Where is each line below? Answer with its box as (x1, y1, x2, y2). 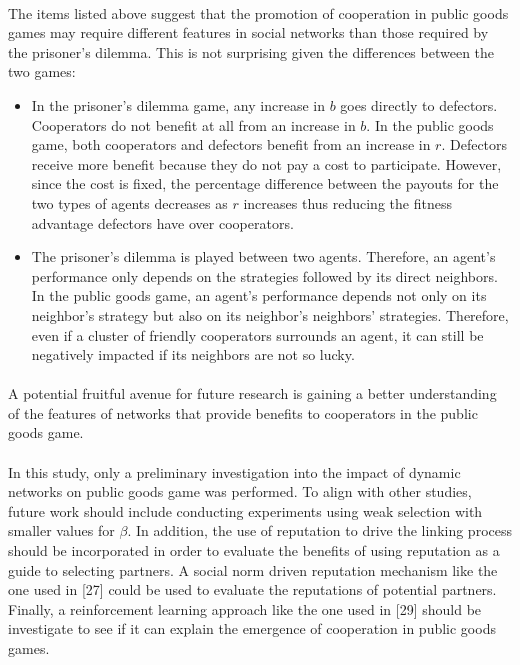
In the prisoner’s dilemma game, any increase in (31, 94, 325, 115)
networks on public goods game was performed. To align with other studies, (8, 481, 472, 502)
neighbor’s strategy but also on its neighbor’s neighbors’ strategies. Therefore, (31, 304, 509, 325)
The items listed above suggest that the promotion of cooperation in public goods (8, 2, 509, 23)
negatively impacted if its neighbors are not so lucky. (31, 344, 355, 365)
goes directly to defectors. (340, 94, 498, 115)
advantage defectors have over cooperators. (31, 212, 294, 233)
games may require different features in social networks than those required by (8, 22, 489, 43)
